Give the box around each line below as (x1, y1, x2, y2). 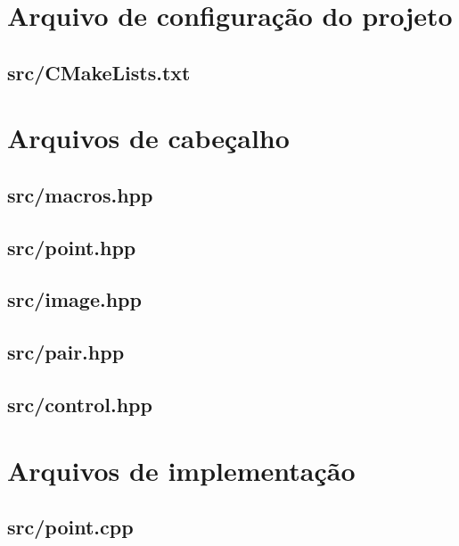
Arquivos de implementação (7, 451, 356, 488)
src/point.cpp (7, 513, 134, 541)
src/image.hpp (7, 285, 142, 313)
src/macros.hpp (7, 180, 153, 208)
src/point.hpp (7, 233, 136, 261)
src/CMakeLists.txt (7, 58, 191, 86)
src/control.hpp (7, 391, 152, 418)
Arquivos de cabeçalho (7, 120, 290, 156)
